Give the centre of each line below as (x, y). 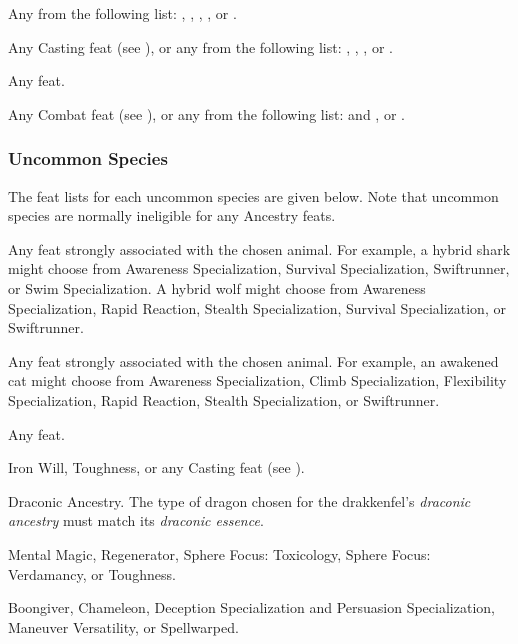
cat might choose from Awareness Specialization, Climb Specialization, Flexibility (257, 380)
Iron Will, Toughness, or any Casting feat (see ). (156, 467)
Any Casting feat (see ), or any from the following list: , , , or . (200, 46)
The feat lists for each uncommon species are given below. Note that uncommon (253, 195)
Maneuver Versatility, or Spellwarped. (123, 626)
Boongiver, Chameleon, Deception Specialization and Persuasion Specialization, (251, 607)
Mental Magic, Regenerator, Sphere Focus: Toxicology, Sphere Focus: (219, 553)
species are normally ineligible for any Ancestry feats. (172, 215)
